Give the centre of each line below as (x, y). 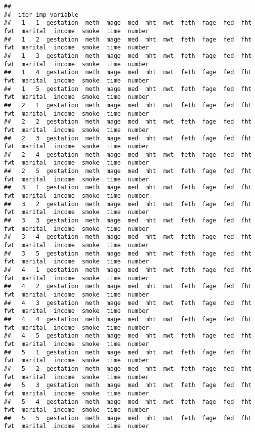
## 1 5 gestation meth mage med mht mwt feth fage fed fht (128, 89)
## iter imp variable (41, 15)
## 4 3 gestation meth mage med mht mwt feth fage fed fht (128, 303)
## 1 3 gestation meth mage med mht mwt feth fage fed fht (128, 56)
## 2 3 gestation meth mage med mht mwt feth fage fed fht (128, 138)
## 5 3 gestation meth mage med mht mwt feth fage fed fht (128, 385)
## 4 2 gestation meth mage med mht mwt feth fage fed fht (128, 286)
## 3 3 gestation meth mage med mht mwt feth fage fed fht (128, 221)
